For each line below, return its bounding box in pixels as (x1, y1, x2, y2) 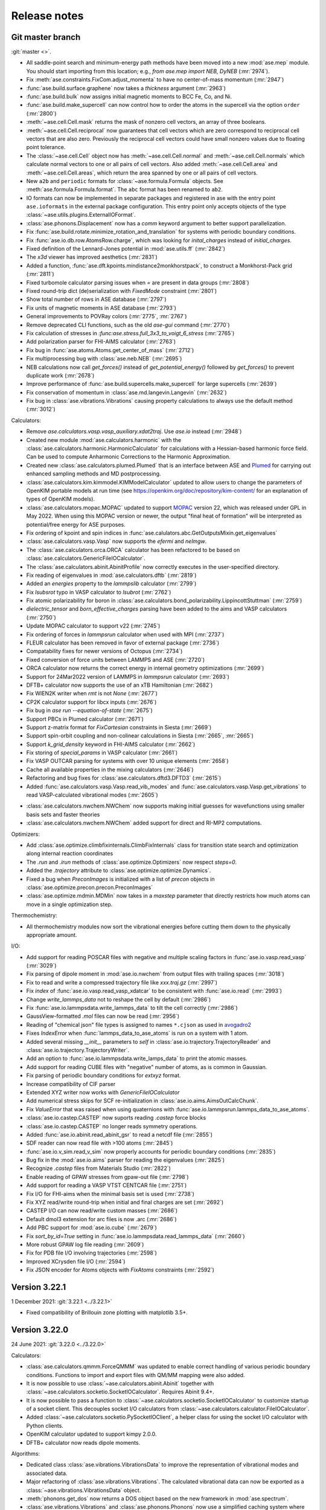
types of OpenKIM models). (26, 495, 95, 503)
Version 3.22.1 (11, 1282, 66, 1292)
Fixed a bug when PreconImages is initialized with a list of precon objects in (26, 875, 215, 882)
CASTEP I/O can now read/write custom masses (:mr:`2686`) (26, 1207, 178, 1214)
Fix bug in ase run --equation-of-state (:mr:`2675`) (26, 707, 153, 714)
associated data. (26, 1470, 68, 1477)
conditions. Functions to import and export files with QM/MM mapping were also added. (26, 1371, 245, 1378)
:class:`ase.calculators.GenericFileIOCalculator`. (26, 554, 146, 562)
